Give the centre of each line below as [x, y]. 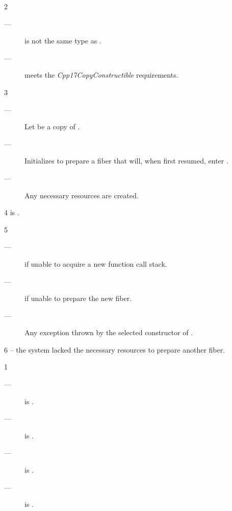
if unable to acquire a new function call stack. [96, 263]
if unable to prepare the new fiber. [78, 298]
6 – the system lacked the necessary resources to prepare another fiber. [115, 349]
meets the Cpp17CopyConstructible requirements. [101, 75]
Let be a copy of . [52, 126]
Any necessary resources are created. [82, 195]
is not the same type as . [63, 41]
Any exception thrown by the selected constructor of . [109, 332]
